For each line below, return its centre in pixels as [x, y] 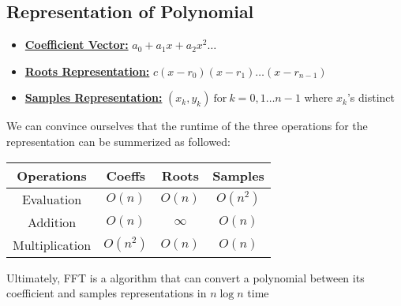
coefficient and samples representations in [107, 293]
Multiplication [52, 244]
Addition [52, 222]
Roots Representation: [87, 71]
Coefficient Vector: [77, 45]
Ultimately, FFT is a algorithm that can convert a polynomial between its [186, 277]
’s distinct [371, 97]
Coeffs [126, 175]
